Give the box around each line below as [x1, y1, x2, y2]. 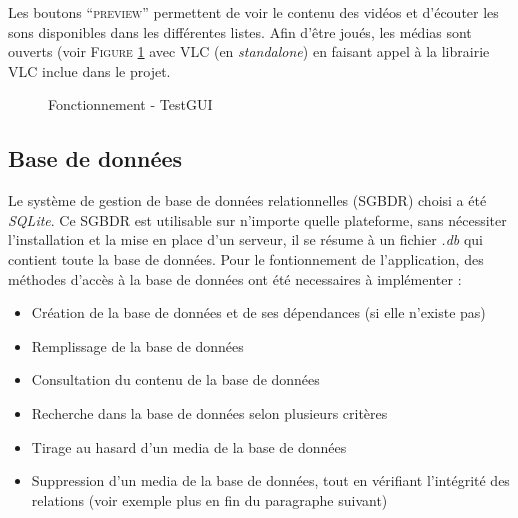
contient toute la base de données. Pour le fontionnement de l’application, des [8, 248, 484, 269]
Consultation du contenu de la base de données [31, 369, 320, 390]
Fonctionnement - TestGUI [48, 94, 213, 115]
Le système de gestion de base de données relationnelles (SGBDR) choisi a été [8, 190, 487, 211]
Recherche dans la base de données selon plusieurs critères [31, 402, 388, 423]
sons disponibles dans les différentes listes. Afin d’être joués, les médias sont [8, 21, 472, 42]
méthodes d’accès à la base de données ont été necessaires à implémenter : [8, 268, 462, 289]
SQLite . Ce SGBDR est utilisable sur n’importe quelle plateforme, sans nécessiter [8, 209, 507, 230]
